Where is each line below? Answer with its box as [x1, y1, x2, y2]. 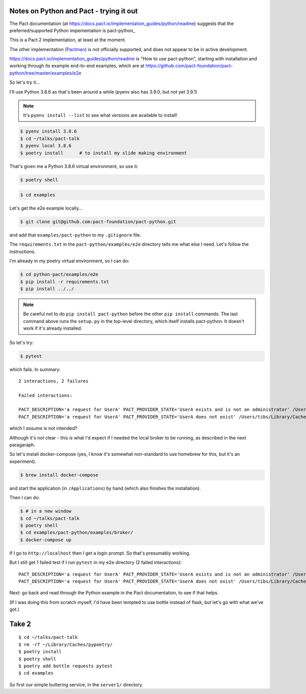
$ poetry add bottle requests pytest [18, 663, 113, 669]
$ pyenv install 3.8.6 [20, 128, 77, 134]
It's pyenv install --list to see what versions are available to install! [23, 112, 178, 119]
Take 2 [9, 619, 32, 628]
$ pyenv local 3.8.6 [20, 143, 71, 149]
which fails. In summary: [9, 366, 61, 373]
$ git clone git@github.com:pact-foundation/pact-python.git [20, 219, 176, 225]
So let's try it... [9, 79, 40, 85]
